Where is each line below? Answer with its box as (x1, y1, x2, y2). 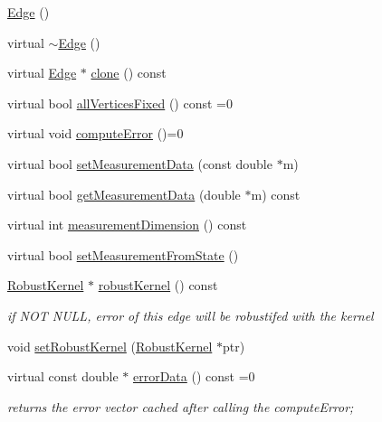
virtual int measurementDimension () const (7, 215, 247, 234)
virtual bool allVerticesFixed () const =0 (7, 93, 233, 112)
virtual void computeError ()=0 (7, 124, 184, 143)
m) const (251, 184, 301, 203)
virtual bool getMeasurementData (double (7, 184, 241, 203)
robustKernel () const (98, 276, 218, 295)
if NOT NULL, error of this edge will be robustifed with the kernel (7, 305, 374, 324)
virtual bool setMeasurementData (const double (7, 154, 272, 173)
